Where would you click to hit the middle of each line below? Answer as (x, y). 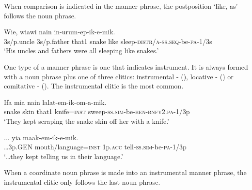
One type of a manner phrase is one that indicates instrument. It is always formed (126, 66)
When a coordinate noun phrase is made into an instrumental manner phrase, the (125, 172)
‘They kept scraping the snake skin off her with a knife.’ (87, 121)
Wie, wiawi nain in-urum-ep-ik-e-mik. (60, 32)
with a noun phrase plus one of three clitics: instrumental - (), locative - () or (119, 76)
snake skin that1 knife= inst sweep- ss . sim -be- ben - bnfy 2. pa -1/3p (97, 111)
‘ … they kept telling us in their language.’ (63, 156)
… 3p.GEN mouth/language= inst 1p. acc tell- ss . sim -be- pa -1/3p (95, 147)
